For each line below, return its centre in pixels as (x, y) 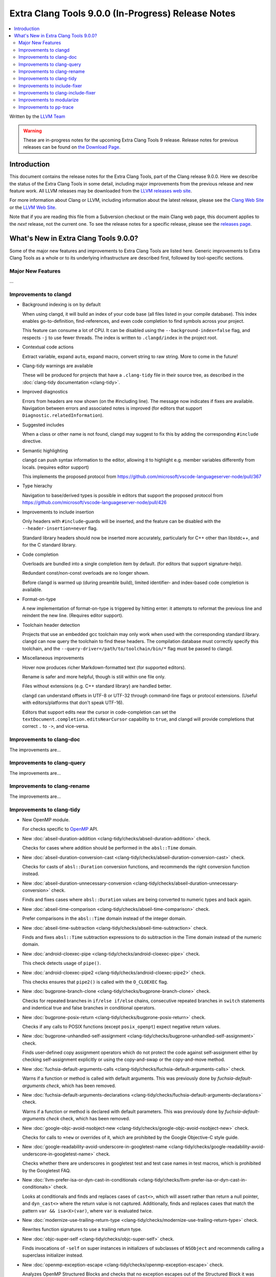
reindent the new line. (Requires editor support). (73, 616)
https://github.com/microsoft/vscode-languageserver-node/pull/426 (95, 503)
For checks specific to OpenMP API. (60, 829)
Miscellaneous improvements (53, 658)
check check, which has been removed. (88, 1119)
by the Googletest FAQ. (47, 1170)
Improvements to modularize (49, 100)
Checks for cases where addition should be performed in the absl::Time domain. (109, 848)
